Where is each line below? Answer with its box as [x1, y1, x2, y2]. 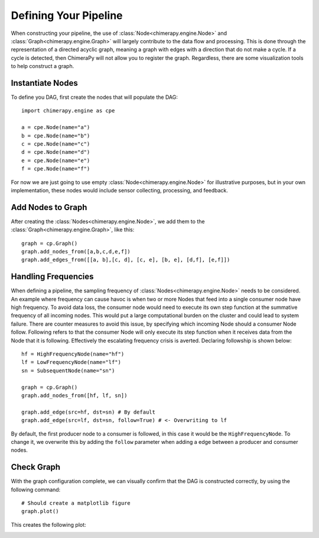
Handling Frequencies [11, 272, 94, 282]
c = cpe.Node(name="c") [21, 140, 90, 147]
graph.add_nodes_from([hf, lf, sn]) [21, 392, 128, 399]
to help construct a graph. [11, 63, 74, 70]
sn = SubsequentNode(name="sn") [21, 367, 115, 374]
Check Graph [11, 462, 61, 472]
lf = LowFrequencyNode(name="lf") [21, 359, 121, 366]
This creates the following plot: [11, 521, 86, 528]
